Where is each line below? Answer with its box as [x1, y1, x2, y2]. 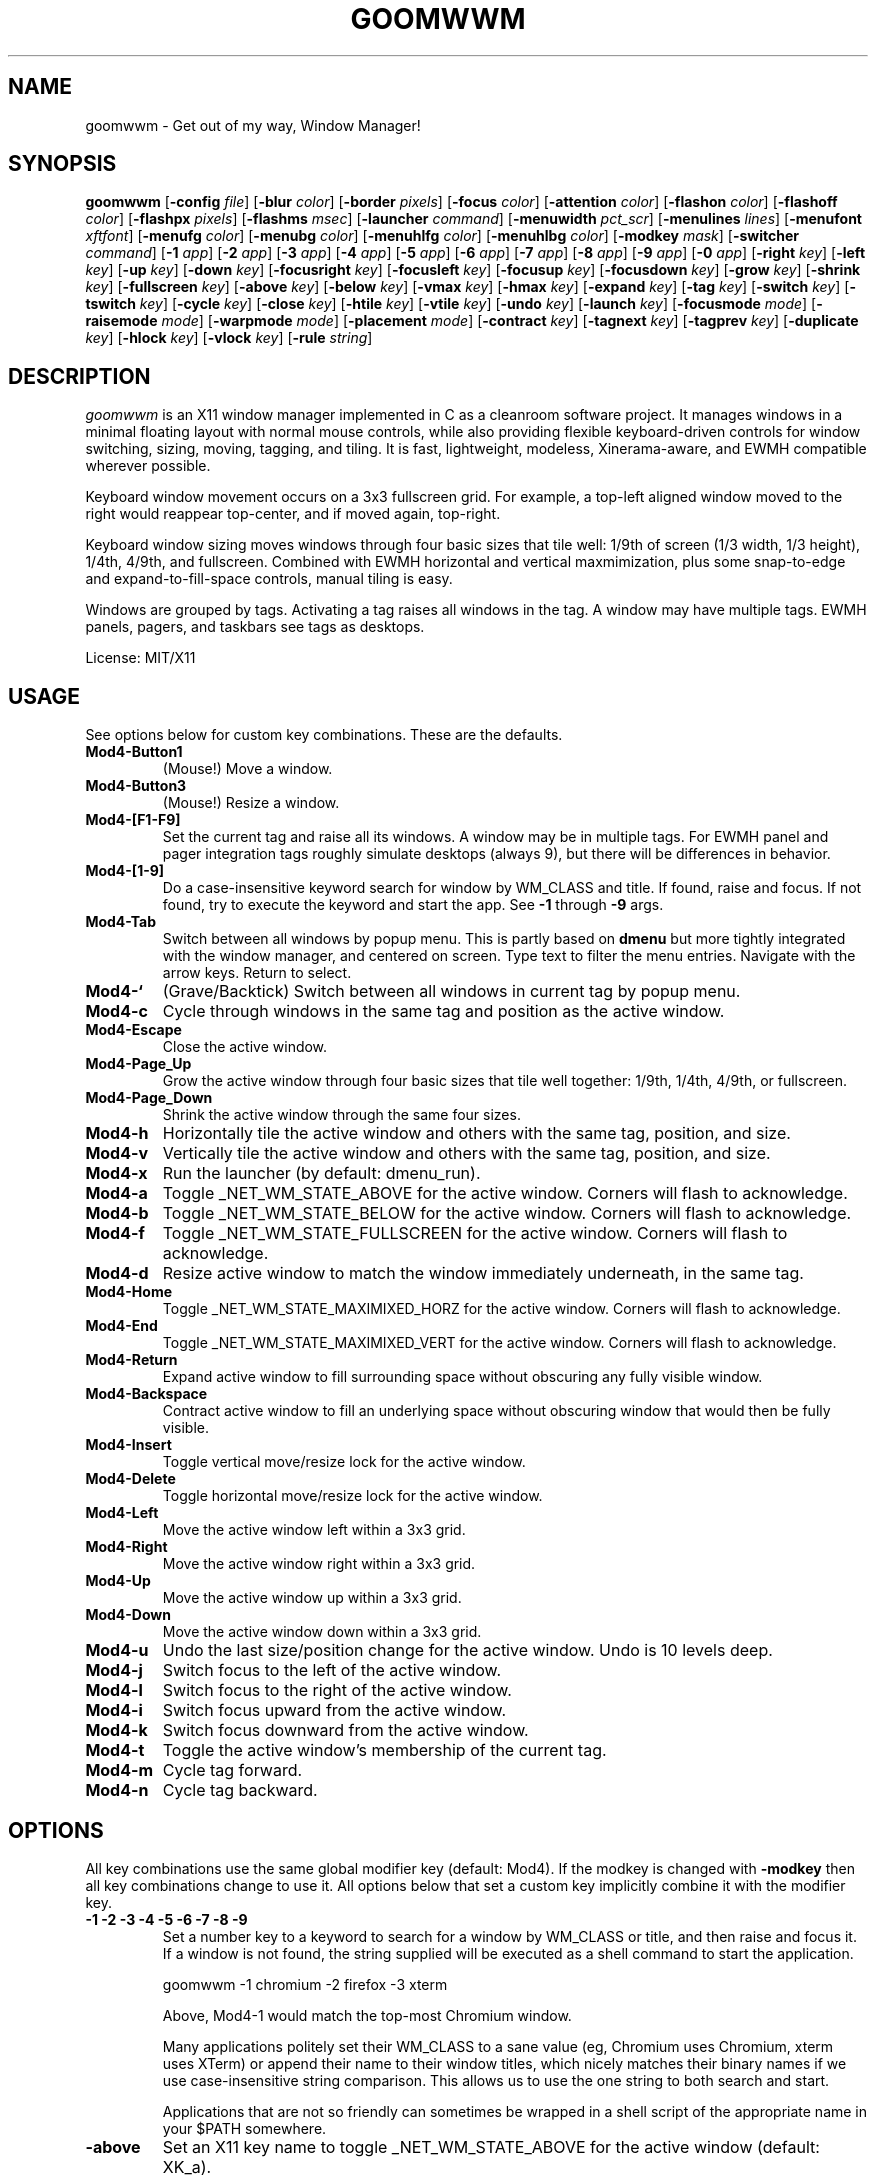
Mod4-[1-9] [85, 862, 165, 880]
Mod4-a [85, 1183, 148, 1204]
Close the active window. [162, 1038, 328, 1056]
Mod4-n [85, 1780, 149, 1801]
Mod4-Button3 [85, 777, 187, 795]
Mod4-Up [85, 1572, 151, 1590]
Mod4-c [85, 1001, 148, 1022]
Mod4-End [85, 1317, 158, 1335]
